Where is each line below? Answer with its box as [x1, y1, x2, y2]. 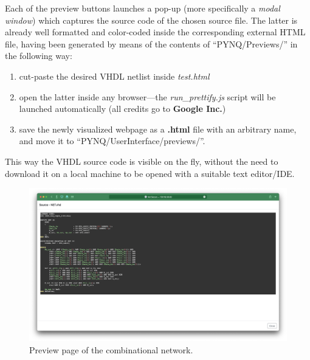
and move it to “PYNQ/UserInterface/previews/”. [19, 134, 205, 147]
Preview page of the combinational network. [29, 343, 193, 356]
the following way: [5, 49, 72, 62]
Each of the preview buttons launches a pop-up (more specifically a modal [5, 2, 280, 14]
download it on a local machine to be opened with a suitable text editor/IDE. [5, 167, 295, 179]
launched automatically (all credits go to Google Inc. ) [19, 102, 226, 115]
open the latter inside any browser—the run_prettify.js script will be [19, 90, 276, 103]
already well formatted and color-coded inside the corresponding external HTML [5, 26, 306, 38]
